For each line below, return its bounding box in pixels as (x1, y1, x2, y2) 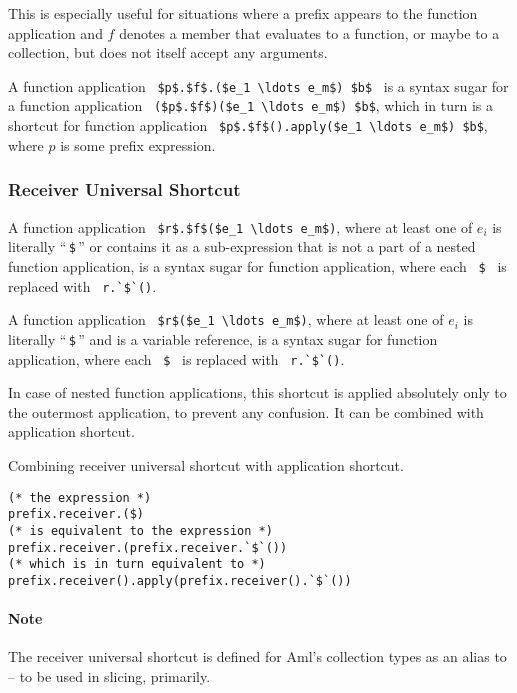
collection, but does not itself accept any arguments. (8, 42, 328, 63)
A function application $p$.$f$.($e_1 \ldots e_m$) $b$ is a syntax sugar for (8, 75, 509, 96)
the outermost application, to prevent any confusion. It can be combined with (8, 401, 484, 422)
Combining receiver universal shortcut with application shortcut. (8, 454, 404, 475)
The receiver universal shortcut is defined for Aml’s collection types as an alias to (8, 646, 507, 667)
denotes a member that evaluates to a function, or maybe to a (119, 22, 500, 43)
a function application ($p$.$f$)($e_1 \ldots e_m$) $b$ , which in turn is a (8, 95, 493, 116)
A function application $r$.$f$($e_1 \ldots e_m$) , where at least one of (8, 216, 473, 237)
